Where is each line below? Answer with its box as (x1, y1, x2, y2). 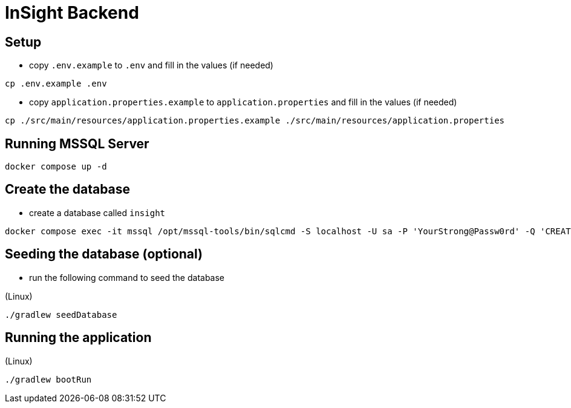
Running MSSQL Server (5, 136, 149, 151)
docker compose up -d (5, 162, 107, 172)
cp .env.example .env (5, 79, 107, 89)
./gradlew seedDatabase (5, 309, 117, 320)
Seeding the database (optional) (5, 246, 203, 262)
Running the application (5, 330, 152, 346)
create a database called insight (29, 207, 166, 218)
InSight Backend (5, 2, 139, 23)
